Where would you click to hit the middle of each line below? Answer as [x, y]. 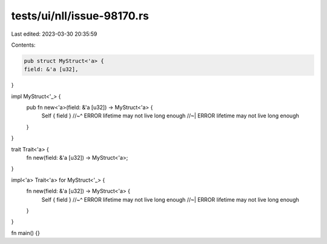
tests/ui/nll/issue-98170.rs [80, 16]
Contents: [23, 45]
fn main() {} [26, 232]
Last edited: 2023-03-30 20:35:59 [54, 34]
